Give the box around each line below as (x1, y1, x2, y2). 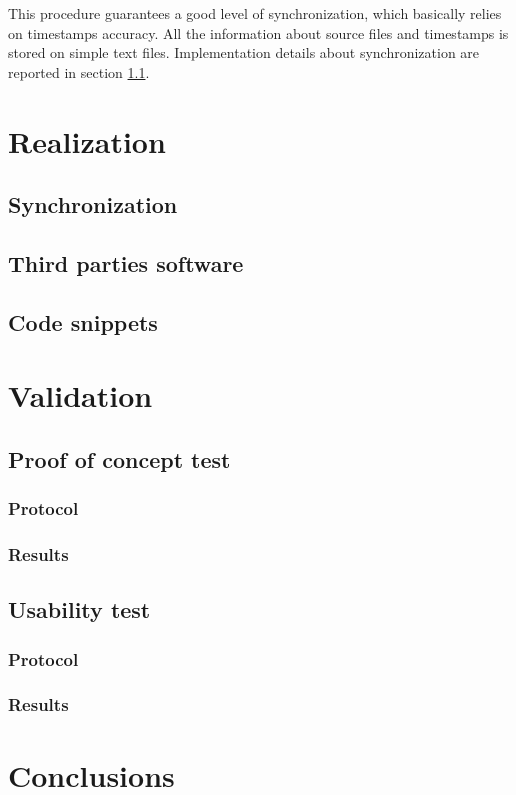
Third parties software (8, 247, 244, 278)
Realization (8, 120, 166, 161)
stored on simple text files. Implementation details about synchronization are (8, 42, 480, 63)
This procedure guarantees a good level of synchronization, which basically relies (8, 3, 502, 23)
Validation (8, 375, 153, 416)
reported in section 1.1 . (8, 61, 150, 82)
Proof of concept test (8, 443, 231, 474)
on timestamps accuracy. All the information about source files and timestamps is (8, 22, 509, 43)
